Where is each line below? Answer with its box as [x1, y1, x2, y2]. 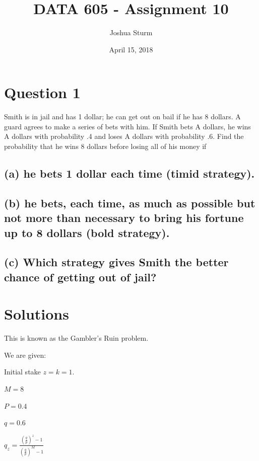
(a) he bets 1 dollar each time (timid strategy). [4, 166, 255, 181]
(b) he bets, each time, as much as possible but [4, 195, 255, 210]
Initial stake [4, 366, 41, 377]
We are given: [4, 349, 46, 360]
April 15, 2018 [109, 44, 153, 54]
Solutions [4, 303, 69, 324]
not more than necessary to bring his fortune [4, 210, 244, 225]
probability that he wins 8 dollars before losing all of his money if [4, 141, 207, 151]
